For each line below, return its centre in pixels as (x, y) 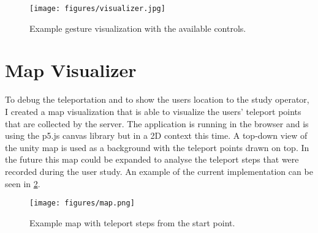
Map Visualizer (71, 70)
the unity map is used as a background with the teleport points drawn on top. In (157, 147)
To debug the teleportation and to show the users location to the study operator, (157, 99)
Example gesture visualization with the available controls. (138, 28)
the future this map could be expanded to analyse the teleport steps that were (152, 159)
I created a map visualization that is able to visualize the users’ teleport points (153, 111)
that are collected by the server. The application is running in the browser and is (157, 123)
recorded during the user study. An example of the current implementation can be (159, 171)
